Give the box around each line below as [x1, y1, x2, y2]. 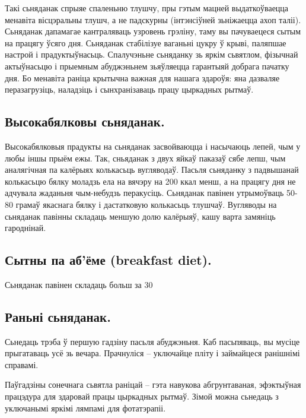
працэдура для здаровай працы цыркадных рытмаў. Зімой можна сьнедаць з [5, 390, 279, 403]
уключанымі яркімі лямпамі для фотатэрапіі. [5, 401, 166, 414]
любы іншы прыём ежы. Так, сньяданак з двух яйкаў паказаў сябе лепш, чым [5, 151, 286, 164]
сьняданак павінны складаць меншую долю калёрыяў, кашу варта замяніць [5, 210, 276, 222]
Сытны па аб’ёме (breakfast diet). [5, 251, 212, 269]
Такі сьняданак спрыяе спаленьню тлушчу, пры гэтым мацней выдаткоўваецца [5, 2, 289, 14]
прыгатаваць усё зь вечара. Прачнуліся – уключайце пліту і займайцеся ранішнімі [5, 347, 300, 359]
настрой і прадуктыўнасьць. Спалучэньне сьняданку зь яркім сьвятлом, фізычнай [5, 48, 298, 61]
